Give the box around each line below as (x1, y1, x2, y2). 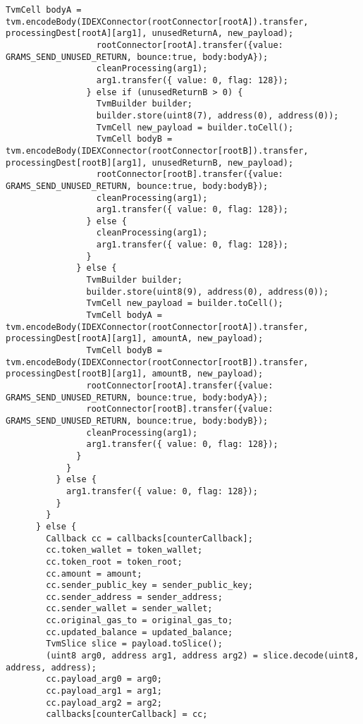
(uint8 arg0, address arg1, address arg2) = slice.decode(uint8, (46, 651, 359, 661)
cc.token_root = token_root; (46, 556, 183, 567)
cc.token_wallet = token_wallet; (46, 545, 203, 556)
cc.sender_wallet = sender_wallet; (46, 603, 213, 614)
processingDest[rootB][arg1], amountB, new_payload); (6, 369, 264, 379)
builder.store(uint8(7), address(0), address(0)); (96, 110, 339, 121)
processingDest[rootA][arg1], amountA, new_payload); (6, 333, 264, 344)
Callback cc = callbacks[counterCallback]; (46, 533, 253, 544)
